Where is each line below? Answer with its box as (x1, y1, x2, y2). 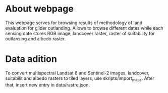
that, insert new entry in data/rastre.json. (5, 81, 90, 88)
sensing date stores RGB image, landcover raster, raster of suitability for (5, 30, 155, 36)
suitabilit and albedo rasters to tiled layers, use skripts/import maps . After (5, 75, 155, 82)
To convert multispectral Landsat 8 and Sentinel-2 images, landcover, (5, 70, 150, 76)
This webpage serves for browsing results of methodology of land (5, 20, 143, 26)
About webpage (5, 3, 74, 15)
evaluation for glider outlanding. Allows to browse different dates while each (5, 25, 163, 31)
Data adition (5, 53, 57, 65)
